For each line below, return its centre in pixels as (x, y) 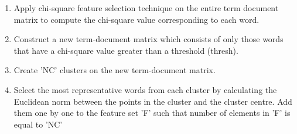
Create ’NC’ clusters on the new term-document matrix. (115, 70)
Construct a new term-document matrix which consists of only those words (148, 39)
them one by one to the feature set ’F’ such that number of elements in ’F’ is (152, 113)
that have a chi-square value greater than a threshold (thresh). (126, 50)
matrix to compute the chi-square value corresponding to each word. (136, 19)
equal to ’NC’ (38, 124)
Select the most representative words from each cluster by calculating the (145, 89)
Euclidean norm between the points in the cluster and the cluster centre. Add (153, 101)
